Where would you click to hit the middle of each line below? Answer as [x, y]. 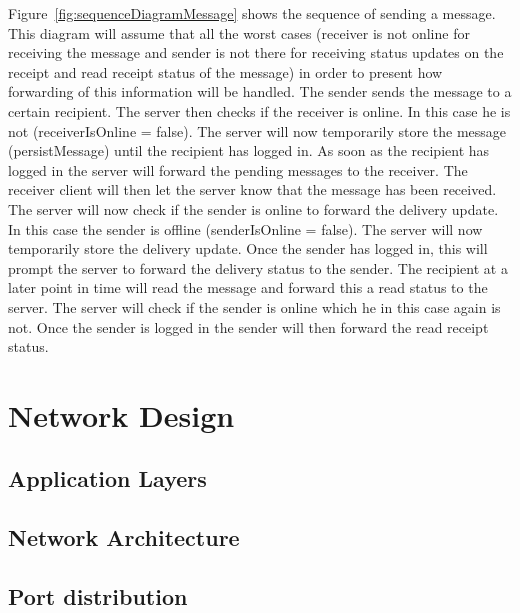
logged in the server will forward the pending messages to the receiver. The [238, 169]
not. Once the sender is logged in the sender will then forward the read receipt [248, 326]
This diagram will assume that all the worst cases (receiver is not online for [239, 32]
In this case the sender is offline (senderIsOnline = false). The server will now [245, 228]
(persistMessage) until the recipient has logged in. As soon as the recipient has [249, 150]
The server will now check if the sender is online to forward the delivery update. [253, 208]
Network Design [121, 414]
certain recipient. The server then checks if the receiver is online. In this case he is [259, 110]
